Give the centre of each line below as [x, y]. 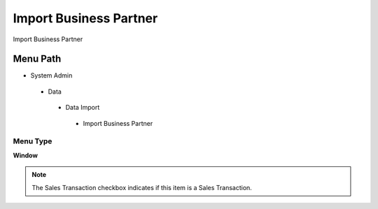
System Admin [51, 75]
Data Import [83, 108]
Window [26, 155]
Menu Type [33, 141]
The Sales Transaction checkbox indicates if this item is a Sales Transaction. [142, 187]
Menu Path [37, 59]
